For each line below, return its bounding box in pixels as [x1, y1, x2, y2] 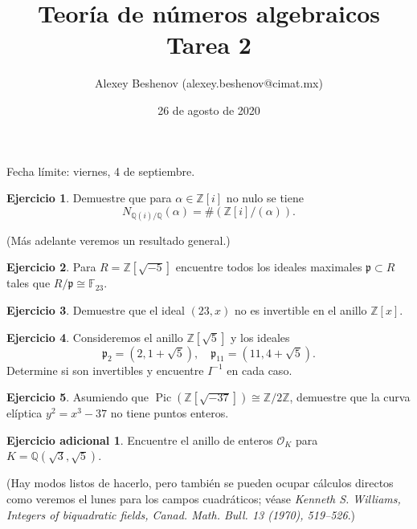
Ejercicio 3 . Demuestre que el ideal [6, 302, 185, 319]
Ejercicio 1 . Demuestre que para [6, 189, 172, 206]
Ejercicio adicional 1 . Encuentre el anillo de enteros [6, 431, 273, 448]
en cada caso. [227, 361, 292, 378]
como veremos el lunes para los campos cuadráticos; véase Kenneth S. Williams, [6, 490, 401, 507]
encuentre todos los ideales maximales [175, 258, 362, 275]
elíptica [6, 405, 43, 421]
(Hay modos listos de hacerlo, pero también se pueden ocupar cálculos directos [6, 474, 394, 491]
